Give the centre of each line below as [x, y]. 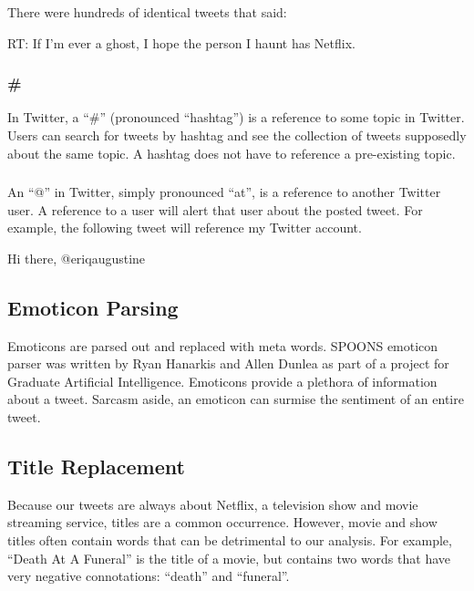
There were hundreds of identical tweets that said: [147, 12]
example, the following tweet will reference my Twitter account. [185, 228]
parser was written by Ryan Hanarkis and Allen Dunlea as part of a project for [228, 363]
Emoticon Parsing [93, 307]
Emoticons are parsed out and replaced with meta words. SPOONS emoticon [223, 345]
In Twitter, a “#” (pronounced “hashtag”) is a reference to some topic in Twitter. [236, 117]
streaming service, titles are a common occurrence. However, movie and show [222, 522]
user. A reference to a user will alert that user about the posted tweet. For [215, 209]
